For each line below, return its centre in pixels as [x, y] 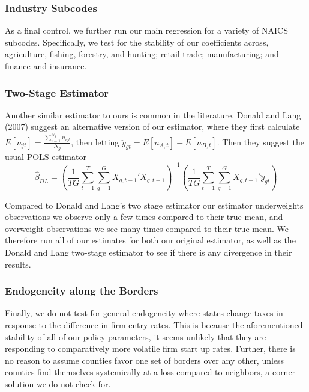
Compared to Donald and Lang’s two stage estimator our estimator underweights [154, 205]
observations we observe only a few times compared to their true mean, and [144, 217]
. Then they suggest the [260, 142]
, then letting [95, 142]
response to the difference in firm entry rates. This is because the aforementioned [154, 325]
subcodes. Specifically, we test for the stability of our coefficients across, [137, 42]
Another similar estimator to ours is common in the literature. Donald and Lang [153, 115]
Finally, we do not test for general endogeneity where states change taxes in [144, 313]
